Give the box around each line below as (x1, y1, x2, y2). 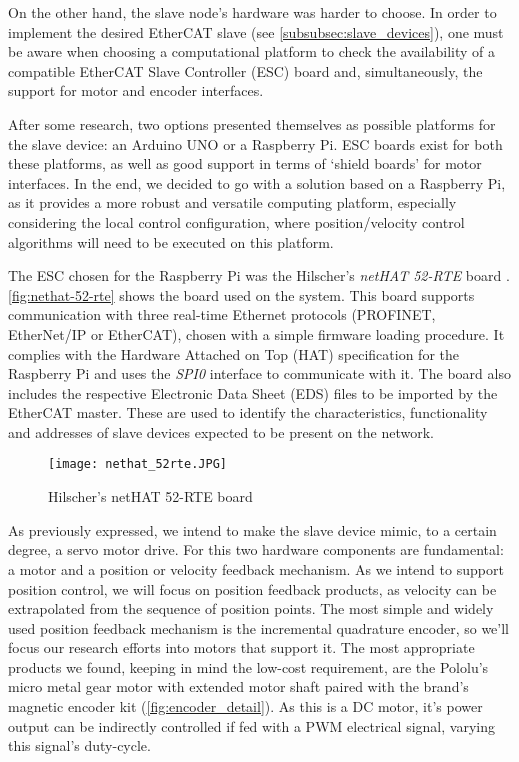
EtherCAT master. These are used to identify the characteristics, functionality (8, 402, 488, 423)
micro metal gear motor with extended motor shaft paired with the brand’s (8, 676, 469, 697)
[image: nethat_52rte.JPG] (48, 457, 227, 472)
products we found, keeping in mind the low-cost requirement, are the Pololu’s (8, 656, 489, 677)
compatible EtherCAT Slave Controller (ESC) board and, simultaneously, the (8, 60, 483, 81)
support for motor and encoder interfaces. (8, 80, 264, 101)
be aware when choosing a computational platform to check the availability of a (8, 41, 496, 62)
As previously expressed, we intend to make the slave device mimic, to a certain (8, 519, 497, 540)
